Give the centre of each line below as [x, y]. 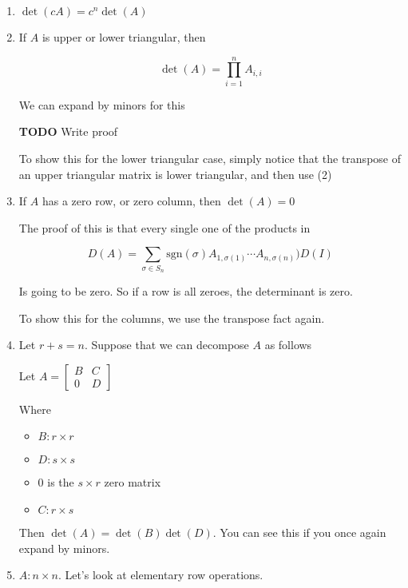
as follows [288, 345]
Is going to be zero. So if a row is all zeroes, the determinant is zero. [186, 291]
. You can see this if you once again [299, 532]
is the [61, 482]
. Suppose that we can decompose [166, 345]
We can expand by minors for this [102, 104]
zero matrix [133, 482]
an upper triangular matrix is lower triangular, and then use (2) [175, 174]
